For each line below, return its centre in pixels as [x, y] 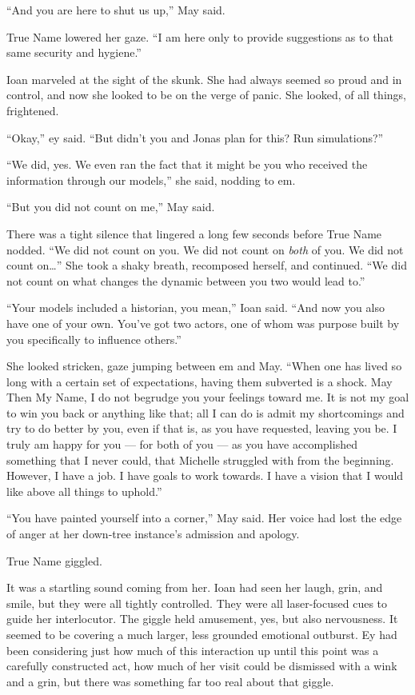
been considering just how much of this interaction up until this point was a [193, 650]
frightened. [33, 110]
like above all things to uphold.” [84, 491]
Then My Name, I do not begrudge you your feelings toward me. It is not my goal [208, 397]
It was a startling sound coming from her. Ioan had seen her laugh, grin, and [195, 587]
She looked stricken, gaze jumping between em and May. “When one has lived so [204, 366]
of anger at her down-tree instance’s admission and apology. [153, 534]
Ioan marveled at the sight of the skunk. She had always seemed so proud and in [204, 79]
